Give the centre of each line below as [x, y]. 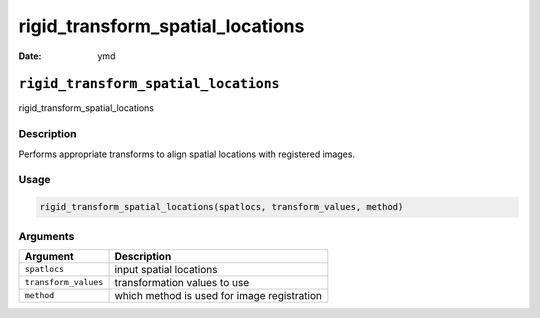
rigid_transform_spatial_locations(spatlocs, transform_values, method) [221, 207]
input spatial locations [166, 269]
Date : [30, 56]
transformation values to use [182, 282]
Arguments [46, 236]
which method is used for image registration [218, 295]
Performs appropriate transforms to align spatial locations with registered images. [186, 154]
